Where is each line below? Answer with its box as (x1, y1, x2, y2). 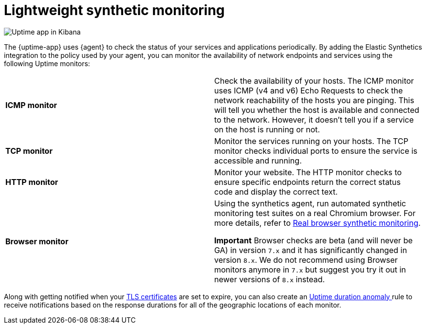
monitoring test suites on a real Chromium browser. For (214, 208, 416, 218)
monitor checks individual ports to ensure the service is (214, 146, 418, 156)
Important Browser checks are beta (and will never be (214, 235, 413, 245)
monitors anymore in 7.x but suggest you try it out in (214, 264, 406, 274)
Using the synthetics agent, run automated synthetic (214, 198, 406, 208)
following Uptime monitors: (4, 59, 90, 68)
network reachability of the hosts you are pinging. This (214, 95, 414, 105)
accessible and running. (214, 155, 302, 165)
